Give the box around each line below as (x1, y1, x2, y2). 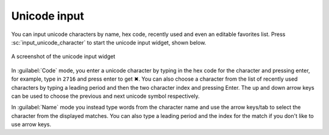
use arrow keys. (11, 121, 52, 128)
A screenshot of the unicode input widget (11, 53, 116, 60)
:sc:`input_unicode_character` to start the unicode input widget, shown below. (11, 38, 207, 46)
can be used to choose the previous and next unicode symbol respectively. (11, 92, 200, 100)
